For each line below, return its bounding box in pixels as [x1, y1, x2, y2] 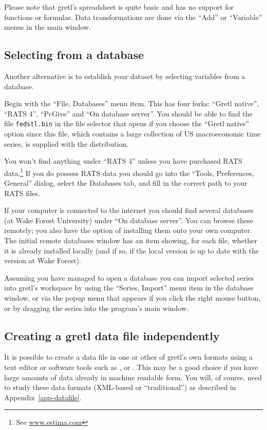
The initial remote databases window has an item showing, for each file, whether [4, 235, 257, 246]
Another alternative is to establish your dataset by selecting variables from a [4, 70, 245, 81]
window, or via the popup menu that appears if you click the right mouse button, [4, 292, 261, 303]
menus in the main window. [4, 22, 91, 32]
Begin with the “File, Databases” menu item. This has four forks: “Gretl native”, [4, 98, 259, 109]
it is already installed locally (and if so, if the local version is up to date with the [4, 245, 259, 256]
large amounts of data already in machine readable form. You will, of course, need [4, 372, 262, 382]
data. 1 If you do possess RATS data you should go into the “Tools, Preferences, [4, 166, 254, 178]
